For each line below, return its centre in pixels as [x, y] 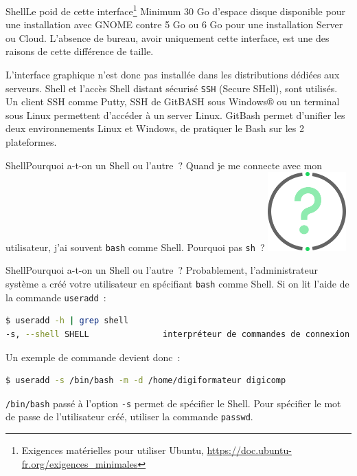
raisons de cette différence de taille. [80, 51]
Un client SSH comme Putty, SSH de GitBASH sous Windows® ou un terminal [173, 101]
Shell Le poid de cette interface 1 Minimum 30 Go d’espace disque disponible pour [175, 10]
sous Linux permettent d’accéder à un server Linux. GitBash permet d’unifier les [175, 115]
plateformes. [31, 142]
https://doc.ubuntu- [249, 450]
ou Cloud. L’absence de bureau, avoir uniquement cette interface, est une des [168, 37]
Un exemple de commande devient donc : [93, 357]
